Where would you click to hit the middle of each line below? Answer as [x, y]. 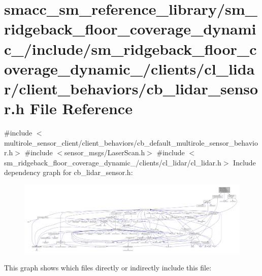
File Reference [81, 108]
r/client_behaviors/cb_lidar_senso [131, 88]
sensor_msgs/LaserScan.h [105, 152]
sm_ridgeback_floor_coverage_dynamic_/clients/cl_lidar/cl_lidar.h [113, 162]
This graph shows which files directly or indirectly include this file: [108, 268]
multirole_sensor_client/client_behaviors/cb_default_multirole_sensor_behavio [131, 142]
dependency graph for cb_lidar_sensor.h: [69, 172]
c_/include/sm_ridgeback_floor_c [130, 48]
